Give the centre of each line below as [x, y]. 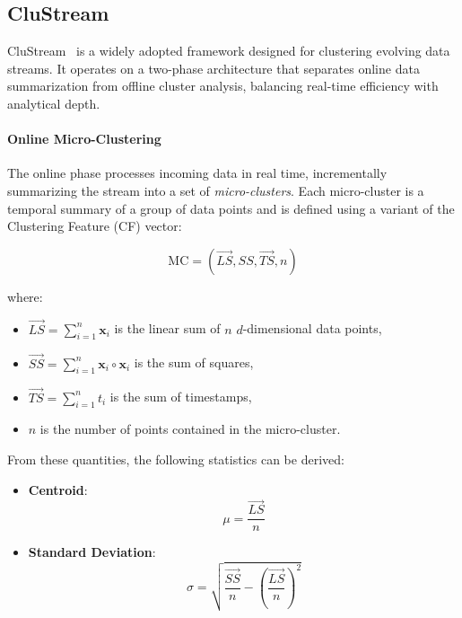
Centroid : [58, 489]
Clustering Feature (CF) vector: [95, 226]
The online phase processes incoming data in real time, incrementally [197, 173]
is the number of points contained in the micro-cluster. [190, 429]
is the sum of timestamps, [181, 397]
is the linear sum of [167, 328]
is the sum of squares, [194, 362]
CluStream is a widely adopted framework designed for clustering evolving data [229, 51]
